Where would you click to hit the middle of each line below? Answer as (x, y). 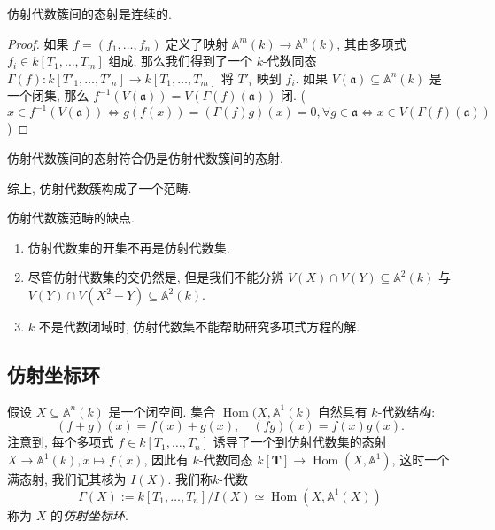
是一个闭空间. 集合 (162, 411)
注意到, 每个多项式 (61, 442)
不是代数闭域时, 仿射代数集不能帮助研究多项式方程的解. (199, 327)
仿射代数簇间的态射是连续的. (89, 13)
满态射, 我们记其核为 (67, 479)
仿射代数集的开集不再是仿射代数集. (129, 247)
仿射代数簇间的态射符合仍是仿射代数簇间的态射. (145, 158)
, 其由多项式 (371, 43)
